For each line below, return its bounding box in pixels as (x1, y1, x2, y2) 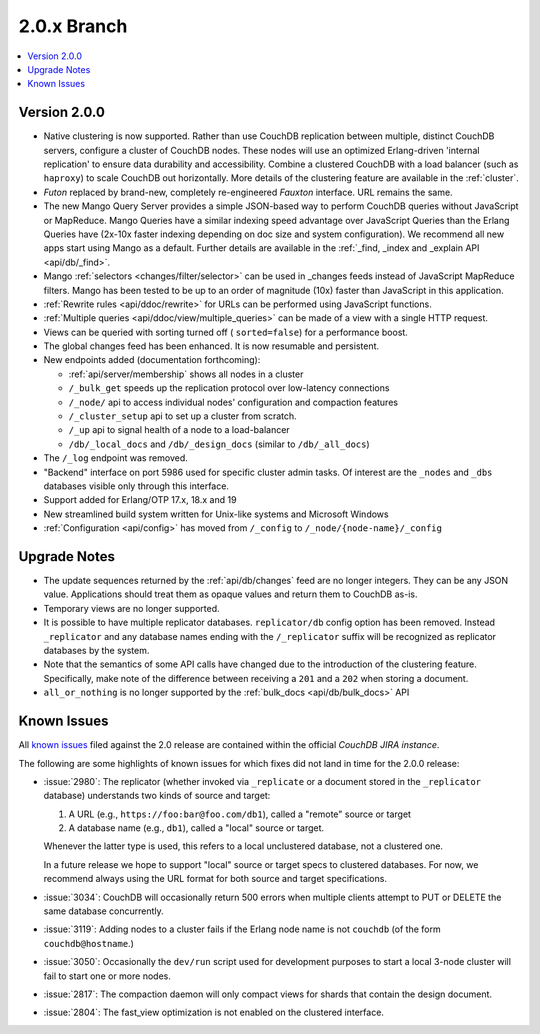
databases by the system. (43, 645, 150, 657)
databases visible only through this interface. (43, 480, 230, 492)
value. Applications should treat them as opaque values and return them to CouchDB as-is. (43, 588, 418, 600)
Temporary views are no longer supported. (43, 602, 220, 614)
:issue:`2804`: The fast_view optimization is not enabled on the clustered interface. (43, 1006, 385, 1019)
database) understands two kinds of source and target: (43, 790, 271, 802)
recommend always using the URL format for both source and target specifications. (43, 873, 387, 885)
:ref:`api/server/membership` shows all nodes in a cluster (68, 368, 304, 380)
